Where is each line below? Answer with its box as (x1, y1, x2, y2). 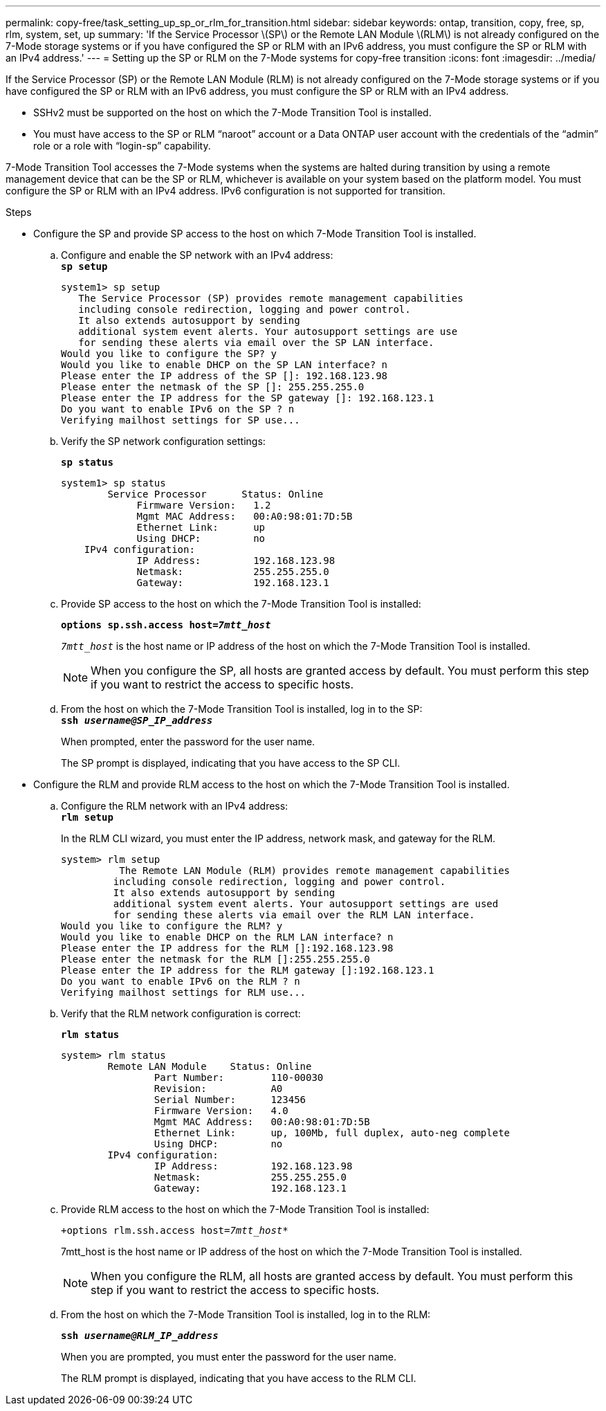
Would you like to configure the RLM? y (61, 920, 283, 931)
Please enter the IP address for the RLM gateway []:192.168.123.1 (61, 965, 434, 976)
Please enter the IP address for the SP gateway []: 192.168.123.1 (61, 392, 434, 403)
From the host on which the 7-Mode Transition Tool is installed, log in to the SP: (61, 703, 423, 715)
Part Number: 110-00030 (154, 1072, 324, 1083)
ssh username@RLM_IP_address (61, 1330, 219, 1341)
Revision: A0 (154, 1083, 283, 1094)
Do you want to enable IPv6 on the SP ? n (61, 403, 295, 415)
